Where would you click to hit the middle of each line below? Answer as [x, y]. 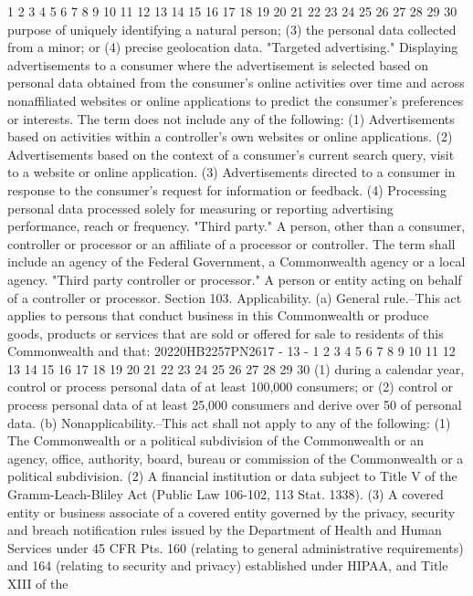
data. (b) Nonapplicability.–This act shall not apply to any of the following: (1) [229, 422]
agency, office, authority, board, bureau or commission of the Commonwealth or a [236, 458]
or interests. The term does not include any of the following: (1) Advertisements [231, 118]
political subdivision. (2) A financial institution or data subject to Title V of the [232, 476]
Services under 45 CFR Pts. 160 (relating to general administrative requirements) [236, 547]
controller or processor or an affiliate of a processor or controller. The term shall [231, 243]
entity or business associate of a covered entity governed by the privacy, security [231, 512]
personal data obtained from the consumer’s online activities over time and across [236, 83]
